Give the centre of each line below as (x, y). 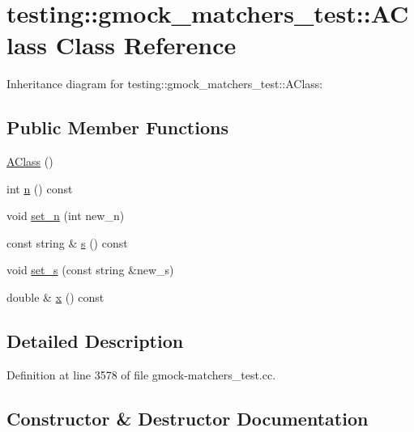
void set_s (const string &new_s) (90, 270)
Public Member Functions (117, 127)
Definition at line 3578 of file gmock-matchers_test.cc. (141, 374)
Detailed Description (95, 341)
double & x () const (55, 297)
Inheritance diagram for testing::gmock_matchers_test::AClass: (165, 84)
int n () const (40, 188)
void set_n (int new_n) (66, 216)
